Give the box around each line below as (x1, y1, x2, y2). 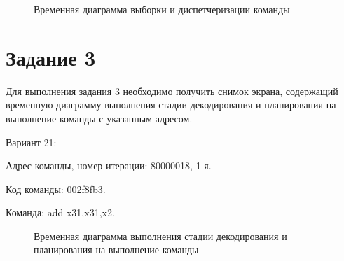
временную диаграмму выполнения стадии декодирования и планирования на (6, 97, 336, 112)
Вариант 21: (6, 134, 57, 149)
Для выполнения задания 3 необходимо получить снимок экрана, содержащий (6, 83, 338, 98)
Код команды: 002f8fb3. (6, 181, 106, 196)
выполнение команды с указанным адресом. (6, 111, 193, 125)
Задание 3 (6, 43, 96, 71)
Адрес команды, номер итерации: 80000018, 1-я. (6, 158, 212, 173)
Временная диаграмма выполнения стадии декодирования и (34, 228, 287, 243)
